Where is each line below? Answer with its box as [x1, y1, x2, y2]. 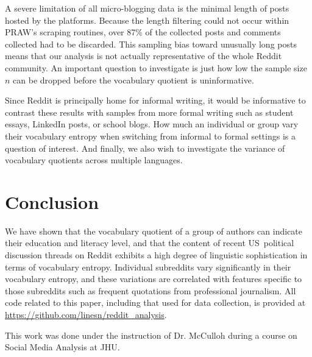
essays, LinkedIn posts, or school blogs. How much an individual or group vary [5, 118, 299, 130]
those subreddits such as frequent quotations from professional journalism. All [5, 284, 296, 297]
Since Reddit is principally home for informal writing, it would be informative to [5, 94, 306, 107]
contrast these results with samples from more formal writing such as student [5, 105, 294, 118]
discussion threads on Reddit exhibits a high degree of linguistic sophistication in [5, 249, 308, 261]
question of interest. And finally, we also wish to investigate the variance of [5, 141, 285, 154]
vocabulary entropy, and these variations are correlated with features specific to [5, 272, 302, 285]
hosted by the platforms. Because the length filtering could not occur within [5, 13, 289, 26]
